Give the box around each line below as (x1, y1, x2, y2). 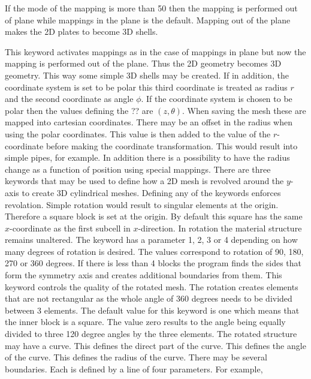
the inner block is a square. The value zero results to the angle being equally (5, 315, 286, 328)
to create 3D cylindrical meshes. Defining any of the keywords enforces (22, 186, 281, 198)
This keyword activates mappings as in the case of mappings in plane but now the (5, 45, 306, 58)
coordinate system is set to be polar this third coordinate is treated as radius (5, 80, 288, 93)
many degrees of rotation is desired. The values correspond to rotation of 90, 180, (5, 245, 304, 257)
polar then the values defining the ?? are (5, 104, 153, 116)
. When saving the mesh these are (182, 104, 306, 116)
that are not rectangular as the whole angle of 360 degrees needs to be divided (5, 292, 292, 305)
